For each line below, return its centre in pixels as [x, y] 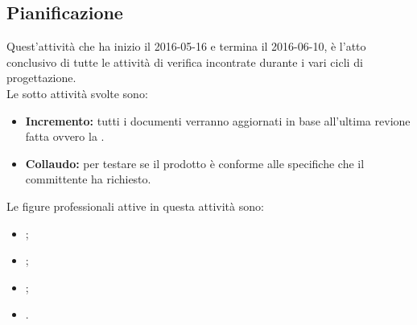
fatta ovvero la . [65, 136]
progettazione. [41, 78]
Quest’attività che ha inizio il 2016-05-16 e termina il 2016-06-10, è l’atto [186, 46]
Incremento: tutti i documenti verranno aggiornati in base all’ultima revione [218, 120]
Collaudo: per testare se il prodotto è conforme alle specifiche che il [195, 163]
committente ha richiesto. [88, 179]
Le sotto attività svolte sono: [77, 93]
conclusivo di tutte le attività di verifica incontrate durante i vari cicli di [185, 62]
